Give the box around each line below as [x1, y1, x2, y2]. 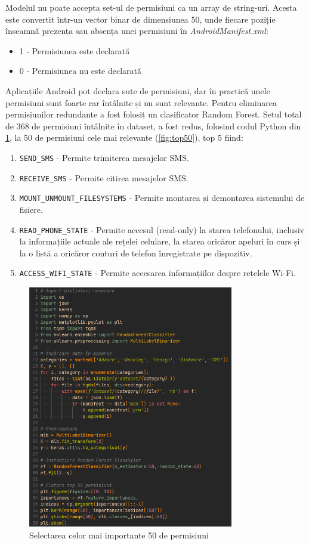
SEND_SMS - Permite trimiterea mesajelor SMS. [19, 151, 189, 163]
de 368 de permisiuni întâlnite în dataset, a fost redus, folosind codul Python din [5, 119, 301, 132]
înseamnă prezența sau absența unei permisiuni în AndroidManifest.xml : [5, 24, 268, 37]
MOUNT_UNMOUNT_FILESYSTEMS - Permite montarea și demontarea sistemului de [19, 191, 305, 204]
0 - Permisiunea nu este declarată [19, 64, 141, 77]
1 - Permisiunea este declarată [19, 44, 130, 57]
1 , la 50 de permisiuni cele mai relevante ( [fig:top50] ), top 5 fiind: [5, 131, 243, 144]
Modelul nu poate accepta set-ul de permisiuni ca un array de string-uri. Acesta [5, 1, 297, 13]
